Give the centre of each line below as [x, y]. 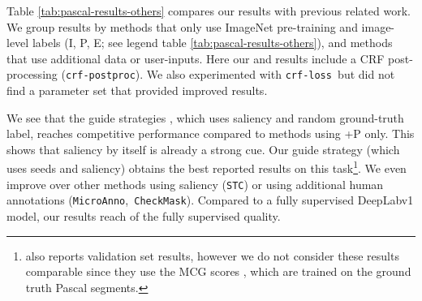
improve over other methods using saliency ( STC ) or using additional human [195, 184]
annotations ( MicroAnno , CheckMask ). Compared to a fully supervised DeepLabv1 [210, 200]
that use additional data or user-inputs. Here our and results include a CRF [196, 58]
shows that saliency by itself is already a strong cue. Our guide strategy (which [203, 149]
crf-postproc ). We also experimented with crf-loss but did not [230, 74]
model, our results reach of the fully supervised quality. [144, 215]
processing [32, 74]
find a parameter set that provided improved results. [137, 90]
